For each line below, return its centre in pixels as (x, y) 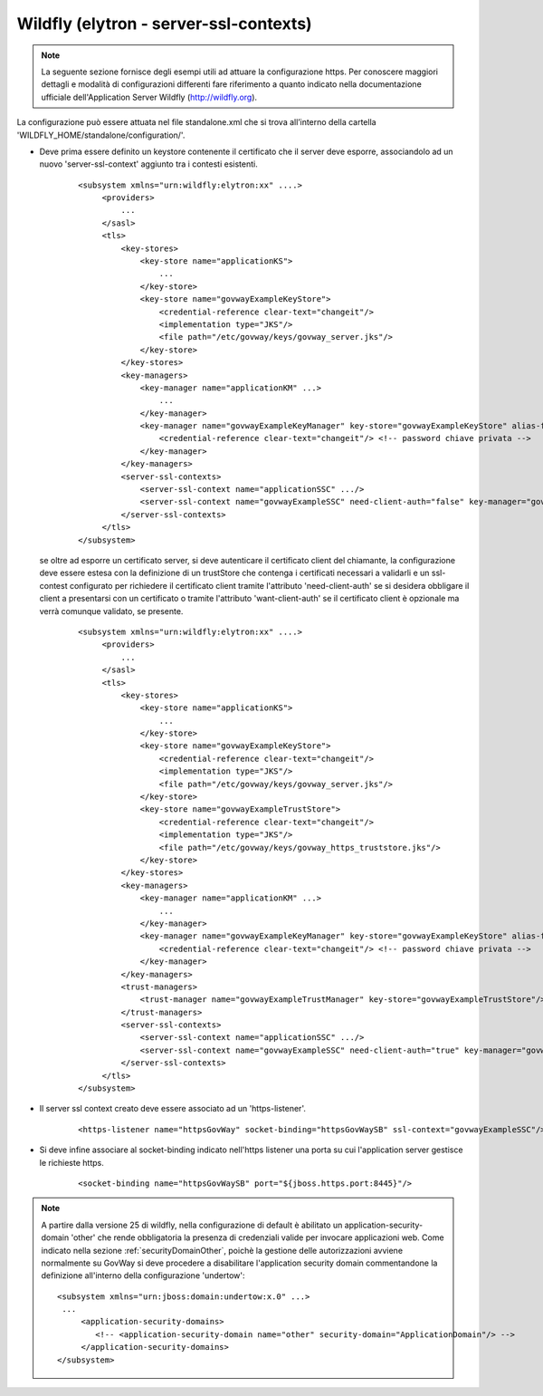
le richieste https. (71, 1162)
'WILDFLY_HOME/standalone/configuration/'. (101, 135)
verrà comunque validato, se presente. (111, 611)
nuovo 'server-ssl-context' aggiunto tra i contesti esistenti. (148, 164)
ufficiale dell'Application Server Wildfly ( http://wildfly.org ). (149, 97)
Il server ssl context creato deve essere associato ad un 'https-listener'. (173, 1109)
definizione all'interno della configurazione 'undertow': (143, 1276)
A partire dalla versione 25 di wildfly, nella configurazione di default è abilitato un (192, 1225)
